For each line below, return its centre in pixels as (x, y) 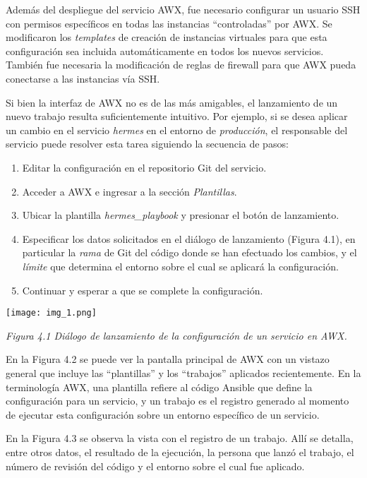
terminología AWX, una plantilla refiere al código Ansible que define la (159, 387)
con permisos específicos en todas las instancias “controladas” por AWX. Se (169, 23)
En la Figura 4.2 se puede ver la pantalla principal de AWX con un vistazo (168, 359)
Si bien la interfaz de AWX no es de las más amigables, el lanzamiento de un (172, 102)
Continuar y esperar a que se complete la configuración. (143, 290)
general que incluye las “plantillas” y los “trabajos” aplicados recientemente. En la (183, 372)
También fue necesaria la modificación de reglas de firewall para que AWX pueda (181, 65)
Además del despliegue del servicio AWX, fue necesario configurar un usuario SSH (183, 9)
